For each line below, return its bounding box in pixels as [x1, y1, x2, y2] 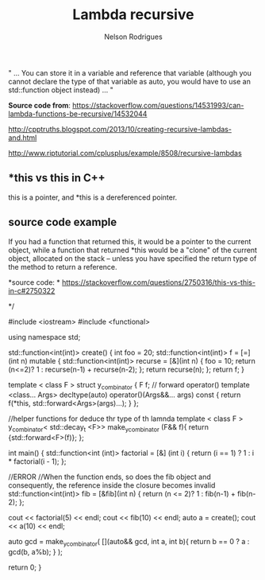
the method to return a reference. [8, 262, 117, 271]
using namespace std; [8, 332, 81, 341]
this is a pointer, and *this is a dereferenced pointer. [8, 193, 178, 202]
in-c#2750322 [8, 286, 56, 295]
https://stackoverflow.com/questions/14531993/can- [72, 100, 244, 110]
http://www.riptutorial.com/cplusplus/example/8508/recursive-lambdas [8, 148, 242, 158]
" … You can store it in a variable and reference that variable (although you [8, 68, 252, 77]
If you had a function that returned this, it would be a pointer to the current [8, 236, 252, 246]
